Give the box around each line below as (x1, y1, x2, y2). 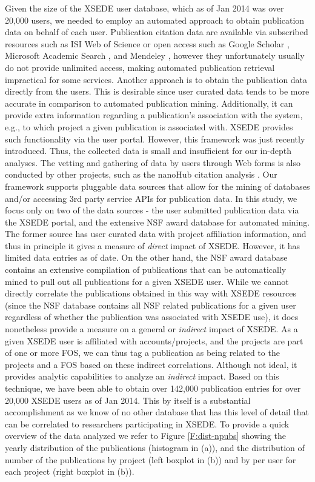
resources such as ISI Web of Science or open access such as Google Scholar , (5, 37, 290, 50)
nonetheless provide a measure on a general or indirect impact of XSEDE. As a (5, 323, 298, 335)
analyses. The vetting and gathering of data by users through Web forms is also (5, 156, 300, 169)
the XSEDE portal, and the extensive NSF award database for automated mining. (5, 215, 310, 228)
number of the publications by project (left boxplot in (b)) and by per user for (5, 453, 296, 466)
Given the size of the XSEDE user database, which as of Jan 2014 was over (5, 2, 284, 14)
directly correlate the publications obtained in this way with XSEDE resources (5, 287, 296, 300)
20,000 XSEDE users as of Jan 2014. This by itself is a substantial (5, 393, 251, 406)
